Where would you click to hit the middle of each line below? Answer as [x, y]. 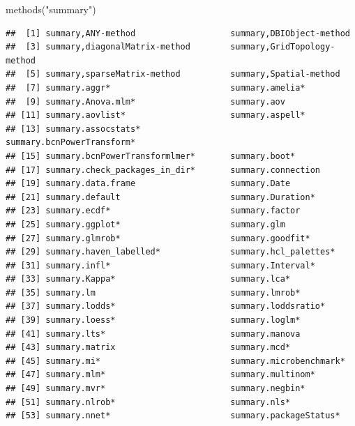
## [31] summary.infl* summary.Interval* [160, 265]
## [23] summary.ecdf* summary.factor [153, 211]
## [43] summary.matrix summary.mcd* [148, 348]
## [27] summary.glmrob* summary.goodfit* [158, 238]
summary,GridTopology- [283, 47]
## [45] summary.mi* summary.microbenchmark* [175, 361]
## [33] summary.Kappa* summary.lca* [148, 279]
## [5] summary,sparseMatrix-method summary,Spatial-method [173, 74]
